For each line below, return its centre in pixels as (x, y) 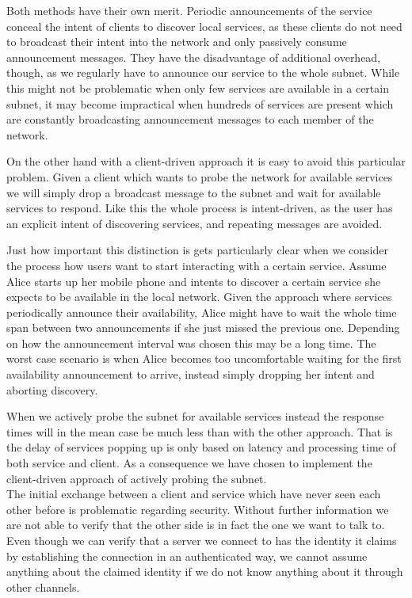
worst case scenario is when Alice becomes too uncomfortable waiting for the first (204, 358)
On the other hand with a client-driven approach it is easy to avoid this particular (206, 161)
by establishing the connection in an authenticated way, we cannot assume (187, 556)
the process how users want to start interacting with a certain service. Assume (196, 265)
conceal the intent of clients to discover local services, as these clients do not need (204, 26)
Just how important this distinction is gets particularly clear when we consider (197, 250)
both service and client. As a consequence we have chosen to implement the (189, 463)
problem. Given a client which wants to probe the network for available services (200, 176)
